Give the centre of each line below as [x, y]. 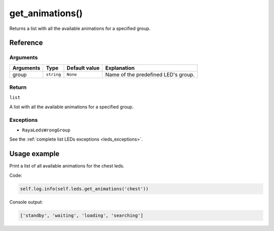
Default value [83, 68]
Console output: [26, 202]
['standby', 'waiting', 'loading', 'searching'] [82, 215]
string [54, 74]
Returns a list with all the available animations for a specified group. [80, 28]
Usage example [35, 154]
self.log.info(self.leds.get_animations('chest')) [84, 189]
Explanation [120, 68]
